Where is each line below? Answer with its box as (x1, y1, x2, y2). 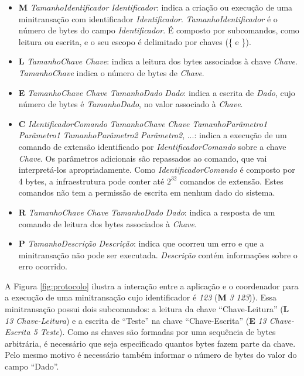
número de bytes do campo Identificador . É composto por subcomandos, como (18, 24, 299, 36)
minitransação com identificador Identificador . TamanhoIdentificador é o (18, 12, 278, 25)
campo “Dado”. (5, 360, 59, 372)
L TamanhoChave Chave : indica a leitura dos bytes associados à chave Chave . (18, 55, 298, 67)
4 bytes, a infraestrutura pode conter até (18, 175, 165, 187)
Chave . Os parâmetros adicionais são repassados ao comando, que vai (18, 152, 267, 164)
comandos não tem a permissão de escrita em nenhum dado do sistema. (18, 186, 275, 199)
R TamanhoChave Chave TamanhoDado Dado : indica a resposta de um (18, 206, 275, 218)
